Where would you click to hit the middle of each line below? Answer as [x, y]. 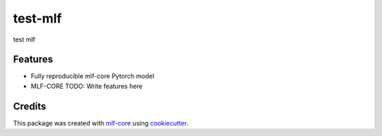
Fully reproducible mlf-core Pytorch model [93, 76]
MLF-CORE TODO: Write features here [87, 86]
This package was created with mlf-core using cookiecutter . [101, 123]
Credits [30, 106]
